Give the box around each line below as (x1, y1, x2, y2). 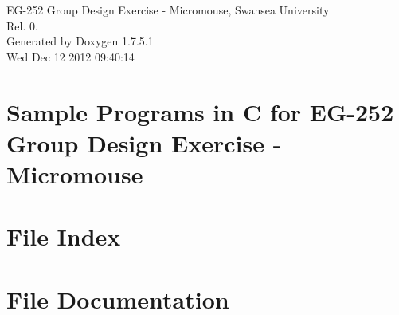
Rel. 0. (6, 17, 38, 33)
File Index (6, 220, 121, 253)
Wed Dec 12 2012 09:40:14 (6, 48, 135, 65)
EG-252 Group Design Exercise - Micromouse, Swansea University (6, 2, 330, 18)
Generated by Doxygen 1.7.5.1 (6, 33, 154, 49)
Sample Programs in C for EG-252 (6, 95, 394, 128)
